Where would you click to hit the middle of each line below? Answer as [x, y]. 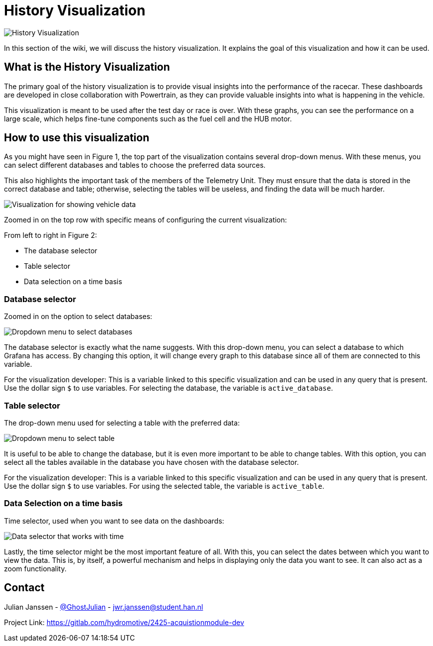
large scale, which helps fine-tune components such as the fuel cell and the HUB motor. [148, 118]
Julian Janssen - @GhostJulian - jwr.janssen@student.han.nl [104, 607]
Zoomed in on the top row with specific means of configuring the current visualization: [146, 220]
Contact [24, 588]
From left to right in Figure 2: [51, 235]
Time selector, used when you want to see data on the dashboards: [114, 521]
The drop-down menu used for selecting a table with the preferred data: [122, 423]
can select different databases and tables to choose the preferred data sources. [135, 165]
